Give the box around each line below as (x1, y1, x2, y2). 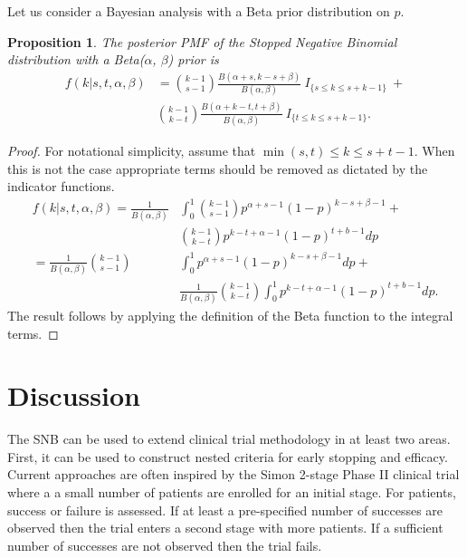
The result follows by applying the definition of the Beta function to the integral (7, 305, 453, 324)
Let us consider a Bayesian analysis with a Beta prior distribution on (7, 2, 390, 20)
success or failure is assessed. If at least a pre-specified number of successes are (7, 500, 443, 519)
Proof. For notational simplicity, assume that (7, 141, 256, 160)
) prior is (167, 50, 219, 69)
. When (414, 141, 455, 160)
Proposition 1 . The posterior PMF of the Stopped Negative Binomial (7, 32, 397, 51)
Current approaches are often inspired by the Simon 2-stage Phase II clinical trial (7, 465, 460, 484)
